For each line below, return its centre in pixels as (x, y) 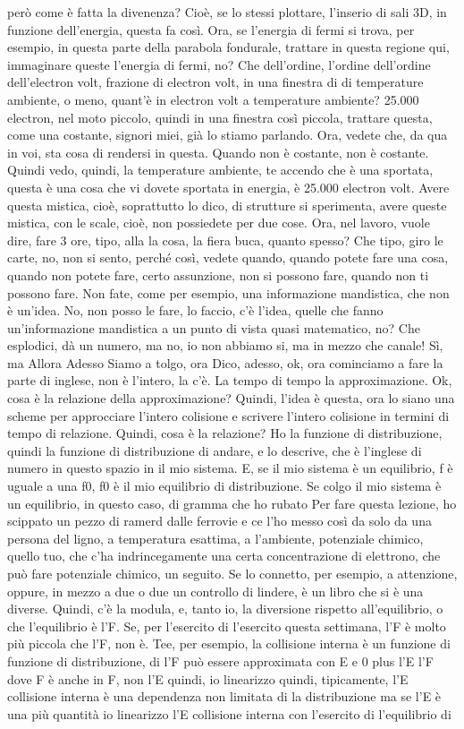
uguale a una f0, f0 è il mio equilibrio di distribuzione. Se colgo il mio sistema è (224, 486)
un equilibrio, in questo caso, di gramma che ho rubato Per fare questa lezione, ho (232, 503)
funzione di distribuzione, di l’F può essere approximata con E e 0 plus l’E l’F (220, 660)
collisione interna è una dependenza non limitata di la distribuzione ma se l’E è (224, 696)
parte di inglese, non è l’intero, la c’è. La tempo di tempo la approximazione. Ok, (230, 380)
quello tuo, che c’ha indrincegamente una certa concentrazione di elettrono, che (224, 556)
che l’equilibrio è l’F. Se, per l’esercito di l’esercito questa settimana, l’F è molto (227, 626)
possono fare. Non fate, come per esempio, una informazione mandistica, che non (228, 292)
